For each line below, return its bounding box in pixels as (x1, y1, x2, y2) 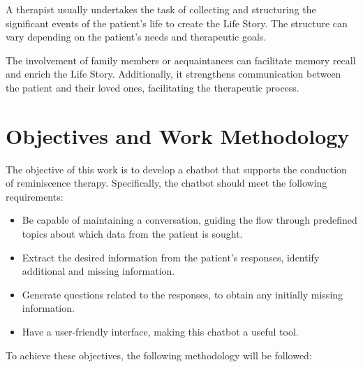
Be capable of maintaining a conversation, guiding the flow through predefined (22, 213, 357, 227)
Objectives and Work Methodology (6, 121, 350, 150)
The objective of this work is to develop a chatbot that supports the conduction (6, 161, 347, 176)
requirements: (6, 189, 64, 203)
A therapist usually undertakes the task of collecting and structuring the (6, 2, 316, 16)
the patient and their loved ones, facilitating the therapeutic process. (6, 80, 299, 94)
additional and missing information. (22, 264, 175, 278)
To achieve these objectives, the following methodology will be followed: (6, 347, 312, 362)
